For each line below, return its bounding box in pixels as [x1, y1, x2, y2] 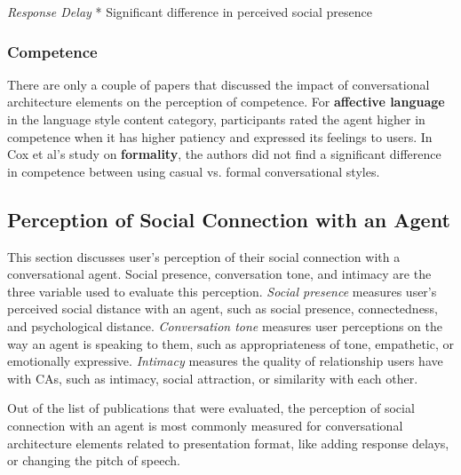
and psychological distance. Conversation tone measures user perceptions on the [7, 316, 442, 335]
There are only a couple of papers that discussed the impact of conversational [7, 75, 430, 93]
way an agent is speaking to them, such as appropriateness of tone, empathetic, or [7, 334, 454, 352]
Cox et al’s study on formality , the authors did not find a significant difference [7, 145, 441, 163]
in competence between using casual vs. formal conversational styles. [7, 162, 380, 180]
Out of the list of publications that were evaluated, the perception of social [7, 399, 415, 417]
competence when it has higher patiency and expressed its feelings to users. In [7, 127, 433, 146]
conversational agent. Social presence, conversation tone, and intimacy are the [7, 265, 432, 283]
